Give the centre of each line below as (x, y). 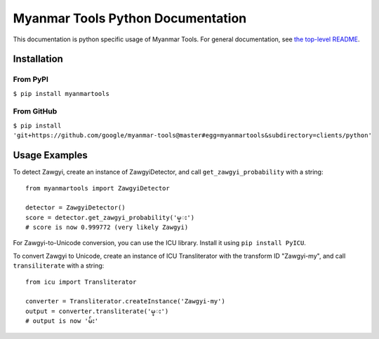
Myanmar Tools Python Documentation (130, 18)
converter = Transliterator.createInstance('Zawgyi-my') (126, 302)
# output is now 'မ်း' (62, 321)
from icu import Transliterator (81, 282)
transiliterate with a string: (59, 265)
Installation (38, 59)
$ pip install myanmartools (61, 94)
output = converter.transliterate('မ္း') (97, 311)
